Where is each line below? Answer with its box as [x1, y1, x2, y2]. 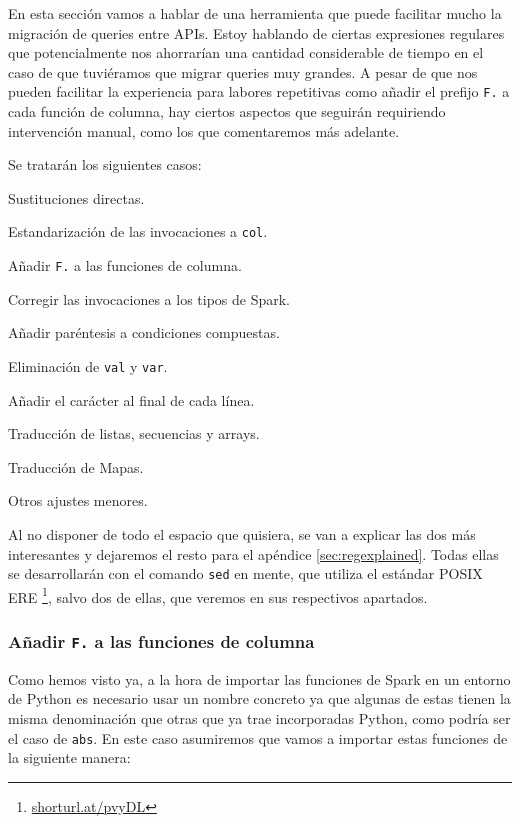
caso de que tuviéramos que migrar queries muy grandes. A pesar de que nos [8, 61, 478, 82]
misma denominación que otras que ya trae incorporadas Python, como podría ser [8, 708, 511, 728]
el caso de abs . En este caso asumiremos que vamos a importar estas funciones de [8, 727, 508, 748]
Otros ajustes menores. [8, 490, 148, 511]
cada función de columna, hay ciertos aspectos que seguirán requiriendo [8, 101, 446, 122]
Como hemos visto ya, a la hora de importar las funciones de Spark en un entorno [8, 668, 511, 689]
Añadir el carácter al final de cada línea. [8, 389, 255, 410]
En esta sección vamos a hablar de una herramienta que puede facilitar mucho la [8, 3, 502, 23]
